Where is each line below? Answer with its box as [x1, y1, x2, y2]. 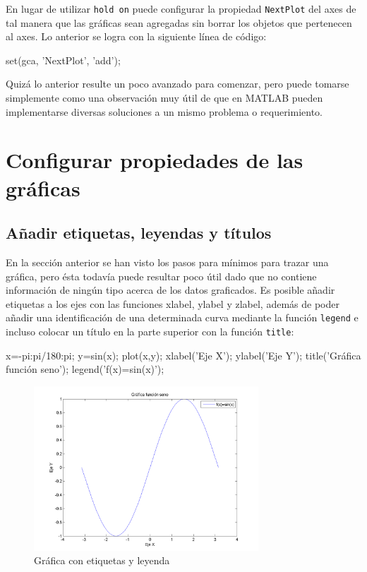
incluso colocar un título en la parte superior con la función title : [6, 324, 294, 339]
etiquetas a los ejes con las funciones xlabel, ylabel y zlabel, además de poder [6, 296, 339, 311]
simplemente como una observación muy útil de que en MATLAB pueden [6, 90, 323, 105]
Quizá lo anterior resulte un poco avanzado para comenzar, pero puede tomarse [6, 76, 349, 91]
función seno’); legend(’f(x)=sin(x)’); [6, 362, 164, 376]
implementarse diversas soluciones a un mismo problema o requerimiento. [6, 104, 323, 119]
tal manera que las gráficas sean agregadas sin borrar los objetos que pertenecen [6, 15, 352, 30]
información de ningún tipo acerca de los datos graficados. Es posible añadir [6, 282, 335, 297]
